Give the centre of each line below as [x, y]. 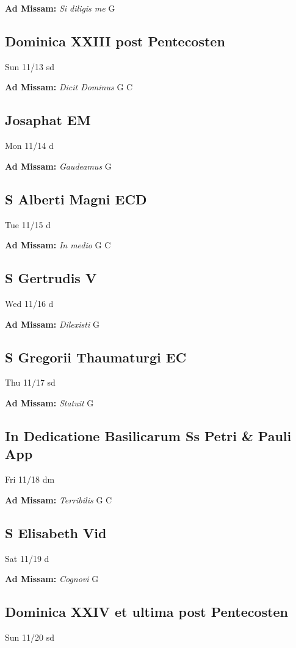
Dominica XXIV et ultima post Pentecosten [147, 612]
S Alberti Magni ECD [76, 199]
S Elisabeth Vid [56, 532]
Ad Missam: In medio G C [58, 245]
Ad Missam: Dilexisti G [52, 324]
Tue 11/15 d [28, 224]
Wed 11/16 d [29, 303]
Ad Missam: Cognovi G [52, 579]
